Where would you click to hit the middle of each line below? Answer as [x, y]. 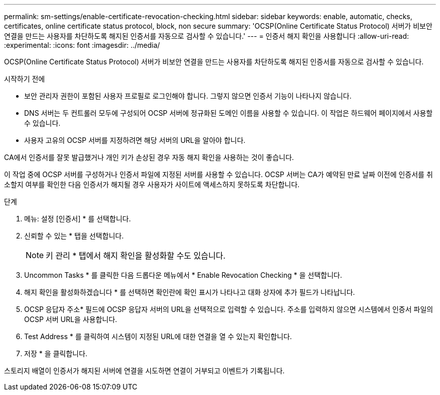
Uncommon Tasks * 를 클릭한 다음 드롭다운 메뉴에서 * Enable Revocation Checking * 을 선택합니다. [183, 275]
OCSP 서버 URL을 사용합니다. [71, 319]
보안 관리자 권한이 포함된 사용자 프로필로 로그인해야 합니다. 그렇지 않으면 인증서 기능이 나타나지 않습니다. [188, 96]
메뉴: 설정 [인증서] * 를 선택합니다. [78, 219]
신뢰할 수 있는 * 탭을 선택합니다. [74, 236]
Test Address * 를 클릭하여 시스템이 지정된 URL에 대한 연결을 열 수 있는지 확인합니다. [158, 336]
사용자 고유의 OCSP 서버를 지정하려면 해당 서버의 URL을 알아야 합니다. [135, 140]
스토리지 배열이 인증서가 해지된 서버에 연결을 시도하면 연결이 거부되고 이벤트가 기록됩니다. [144, 371]
